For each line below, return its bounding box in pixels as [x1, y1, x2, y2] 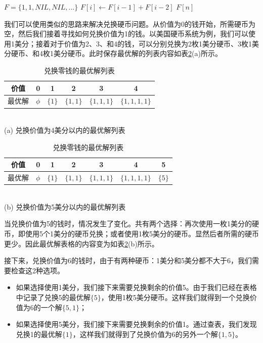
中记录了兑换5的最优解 [16, 291, 91, 302]
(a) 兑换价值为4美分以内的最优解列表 [4, 125, 125, 135]
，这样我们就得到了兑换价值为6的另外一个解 [72, 328, 218, 339]
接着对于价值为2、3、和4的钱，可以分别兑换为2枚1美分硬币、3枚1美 [35, 38, 259, 48]
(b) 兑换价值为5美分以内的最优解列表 [4, 201, 126, 212]
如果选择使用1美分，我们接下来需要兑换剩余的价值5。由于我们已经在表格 [16, 282, 257, 292]
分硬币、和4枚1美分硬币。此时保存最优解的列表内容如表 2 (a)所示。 [4, 48, 222, 59]
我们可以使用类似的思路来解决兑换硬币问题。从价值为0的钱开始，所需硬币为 [4, 18, 255, 29]
